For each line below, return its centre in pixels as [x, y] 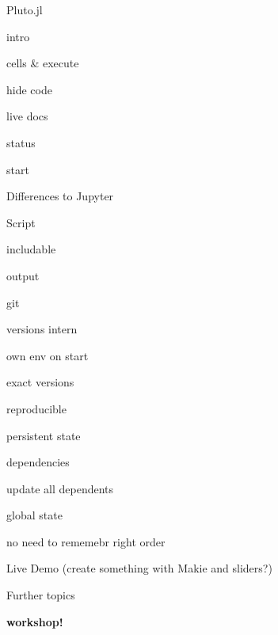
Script [21, 222]
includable [31, 249]
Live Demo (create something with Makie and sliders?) [139, 568]
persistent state [44, 435]
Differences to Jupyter [60, 196]
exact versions [40, 382]
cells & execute [43, 63]
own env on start [48, 355]
